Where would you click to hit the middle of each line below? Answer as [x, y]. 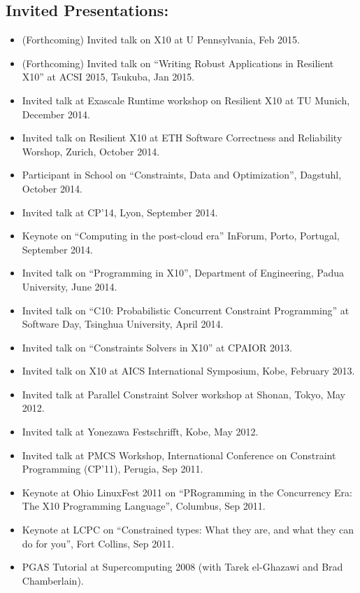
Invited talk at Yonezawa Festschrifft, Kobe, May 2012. [140, 432]
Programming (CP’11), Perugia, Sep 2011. [113, 469]
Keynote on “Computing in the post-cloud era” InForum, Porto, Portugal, [181, 236]
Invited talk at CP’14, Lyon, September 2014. [120, 212]
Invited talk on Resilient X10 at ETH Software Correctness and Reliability [182, 138]
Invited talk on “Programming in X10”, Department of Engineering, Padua [183, 273]
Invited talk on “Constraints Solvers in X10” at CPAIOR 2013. [157, 347]
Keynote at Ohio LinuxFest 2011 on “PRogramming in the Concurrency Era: [187, 492]
